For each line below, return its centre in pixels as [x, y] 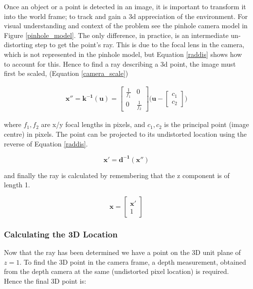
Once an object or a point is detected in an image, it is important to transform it [125, 6]
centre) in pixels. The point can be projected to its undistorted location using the [125, 134]
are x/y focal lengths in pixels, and [93, 124]
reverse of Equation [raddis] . [46, 143]
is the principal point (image [207, 124]
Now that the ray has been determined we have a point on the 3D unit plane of [122, 252]
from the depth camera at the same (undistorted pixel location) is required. [117, 271]
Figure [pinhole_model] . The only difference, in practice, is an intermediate [116, 35]
